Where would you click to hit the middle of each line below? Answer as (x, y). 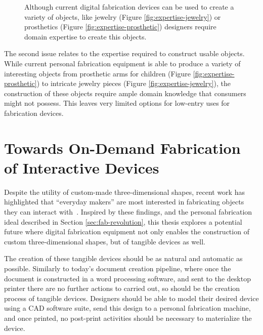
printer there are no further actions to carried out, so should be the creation (122, 288)
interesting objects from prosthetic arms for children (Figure (98, 73)
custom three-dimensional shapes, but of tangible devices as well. (105, 241)
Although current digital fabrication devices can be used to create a (129, 7)
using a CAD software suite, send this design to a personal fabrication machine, (127, 308)
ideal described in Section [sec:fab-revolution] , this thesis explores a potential (123, 221)
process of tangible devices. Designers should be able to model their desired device (131, 298)
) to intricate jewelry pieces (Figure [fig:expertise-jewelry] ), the (134, 83)
